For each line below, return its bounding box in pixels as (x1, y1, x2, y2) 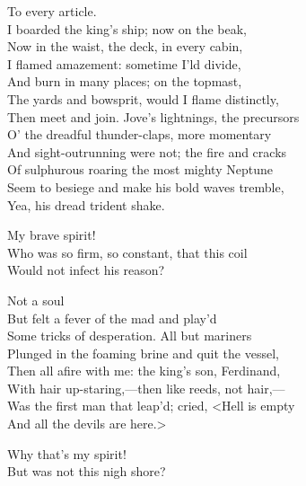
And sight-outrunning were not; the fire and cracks (7, 142, 287, 161)
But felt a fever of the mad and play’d (7, 308, 217, 327)
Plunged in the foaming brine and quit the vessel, (7, 343, 279, 362)
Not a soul (7, 290, 65, 309)
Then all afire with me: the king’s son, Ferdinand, (7, 361, 281, 380)
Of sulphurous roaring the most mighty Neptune (7, 160, 273, 179)
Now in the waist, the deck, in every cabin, (7, 37, 243, 56)
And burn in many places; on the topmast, (7, 72, 242, 91)
